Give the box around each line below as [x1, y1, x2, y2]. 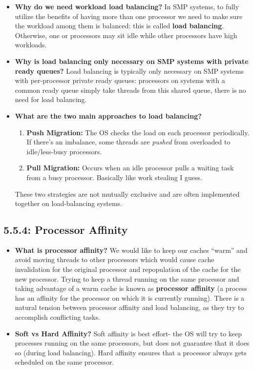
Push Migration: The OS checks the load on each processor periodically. [26, 127, 250, 137]
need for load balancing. [15, 94, 87, 104]
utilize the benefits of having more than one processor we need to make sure [15, 11, 243, 21]
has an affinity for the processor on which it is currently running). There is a [15, 292, 245, 303]
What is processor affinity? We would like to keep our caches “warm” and [15, 245, 248, 255]
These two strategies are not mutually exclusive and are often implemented [15, 188, 240, 199]
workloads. [15, 40, 47, 50]
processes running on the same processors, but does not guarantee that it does [15, 338, 250, 348]
